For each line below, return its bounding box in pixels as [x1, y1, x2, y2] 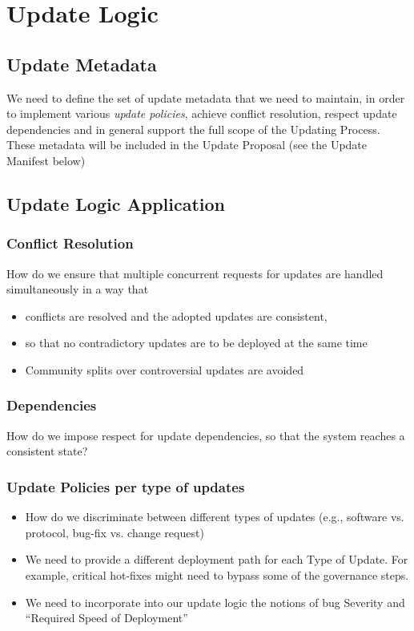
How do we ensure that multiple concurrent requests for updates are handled [6, 265, 384, 281]
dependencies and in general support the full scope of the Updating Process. [6, 120, 380, 137]
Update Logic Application [6, 191, 226, 216]
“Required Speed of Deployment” [25, 609, 188, 626]
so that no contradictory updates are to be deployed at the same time [25, 334, 368, 351]
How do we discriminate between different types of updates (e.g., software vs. [25, 508, 404, 525]
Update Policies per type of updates [6, 476, 245, 496]
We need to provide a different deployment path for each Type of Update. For [25, 551, 408, 568]
